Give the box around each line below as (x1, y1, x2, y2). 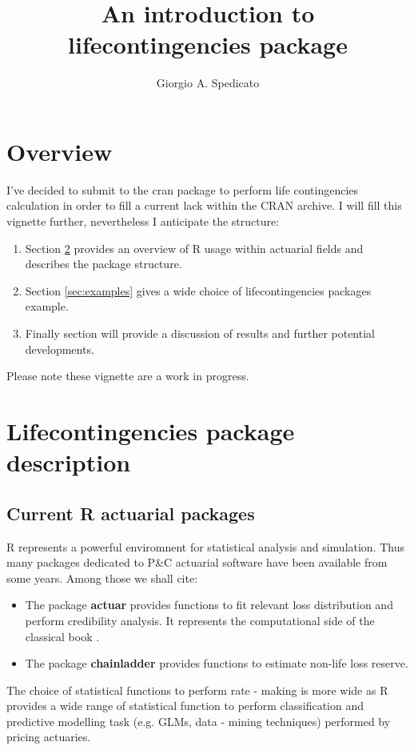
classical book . (25, 628, 100, 644)
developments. (25, 340, 94, 357)
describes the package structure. (25, 255, 182, 272)
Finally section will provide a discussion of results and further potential (25, 325, 375, 341)
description (6, 446, 131, 479)
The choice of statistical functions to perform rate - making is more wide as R (6, 681, 388, 698)
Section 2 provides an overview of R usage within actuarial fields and (25, 239, 364, 256)
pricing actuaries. (6, 728, 91, 745)
